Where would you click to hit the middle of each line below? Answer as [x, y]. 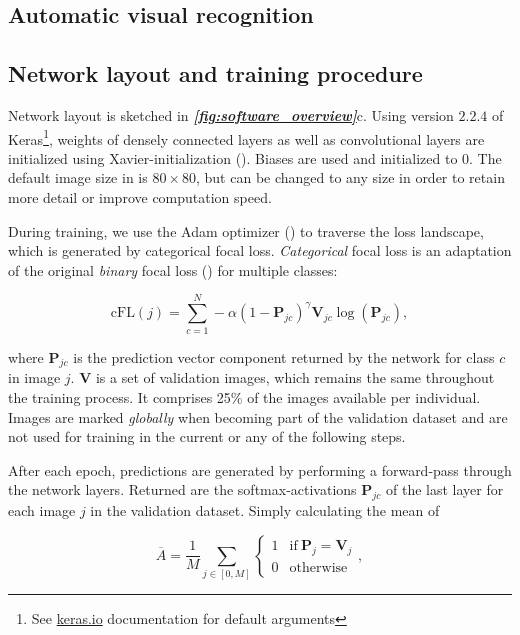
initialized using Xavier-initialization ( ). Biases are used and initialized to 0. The [255, 157]
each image [42, 510]
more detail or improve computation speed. [140, 197]
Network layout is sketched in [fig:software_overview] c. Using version [231, 114]
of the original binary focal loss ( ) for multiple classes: [173, 269]
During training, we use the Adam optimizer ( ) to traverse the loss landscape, [246, 230]
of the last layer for [445, 489]
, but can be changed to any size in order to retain [350, 177]
